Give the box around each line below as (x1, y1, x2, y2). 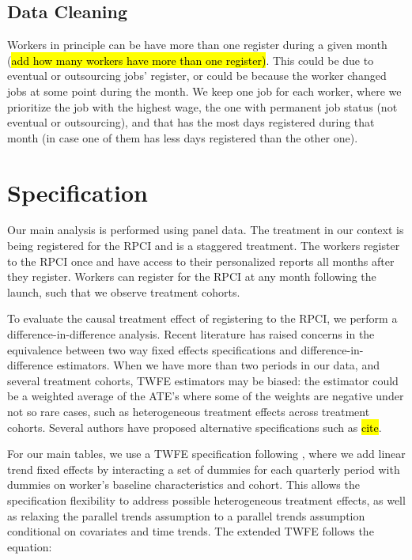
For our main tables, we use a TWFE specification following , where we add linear (7, 445, 406, 462)
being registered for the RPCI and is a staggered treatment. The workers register (7, 237, 400, 254)
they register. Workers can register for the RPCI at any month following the (7, 268, 376, 285)
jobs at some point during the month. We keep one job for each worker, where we (7, 82, 402, 99)
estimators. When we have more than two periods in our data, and (56, 357, 380, 373)
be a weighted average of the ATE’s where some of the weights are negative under (7, 388, 404, 404)
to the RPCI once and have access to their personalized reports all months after (7, 252, 395, 269)
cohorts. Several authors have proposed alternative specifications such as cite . (7, 418, 382, 435)
